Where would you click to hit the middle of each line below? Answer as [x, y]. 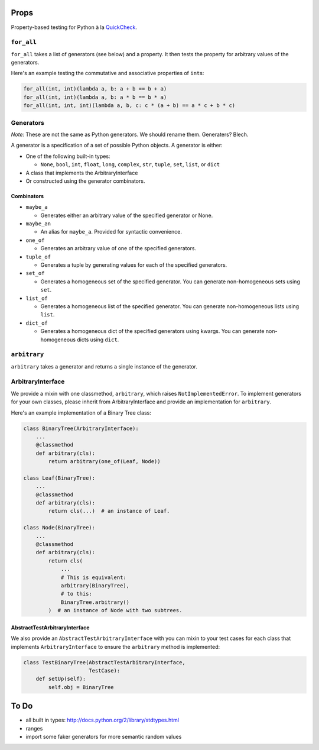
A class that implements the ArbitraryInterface [82, 173]
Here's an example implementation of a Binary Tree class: [81, 413]
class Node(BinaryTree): [59, 528]
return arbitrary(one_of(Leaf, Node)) [104, 462]
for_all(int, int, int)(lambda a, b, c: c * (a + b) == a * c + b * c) [129, 106]
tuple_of [38, 257]
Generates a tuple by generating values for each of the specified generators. [134, 265]
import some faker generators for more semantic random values [104, 736]
